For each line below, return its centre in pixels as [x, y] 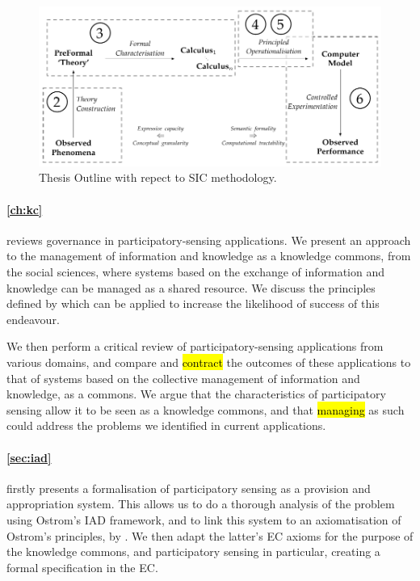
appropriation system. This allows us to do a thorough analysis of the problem [201, 504]
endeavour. [33, 319]
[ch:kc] [25, 209]
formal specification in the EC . [82, 567]
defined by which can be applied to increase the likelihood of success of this [193, 303]
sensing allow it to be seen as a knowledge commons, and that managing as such [206, 409]
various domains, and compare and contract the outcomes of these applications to [209, 362]
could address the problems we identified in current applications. [166, 425]
